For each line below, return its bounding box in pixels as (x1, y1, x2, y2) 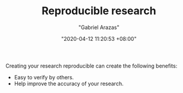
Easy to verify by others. (14, 73, 74, 81)
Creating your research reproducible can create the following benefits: (5, 62, 178, 69)
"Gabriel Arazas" (78, 24, 120, 31)
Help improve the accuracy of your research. (14, 80, 124, 87)
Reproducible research (41, 4, 156, 18)
